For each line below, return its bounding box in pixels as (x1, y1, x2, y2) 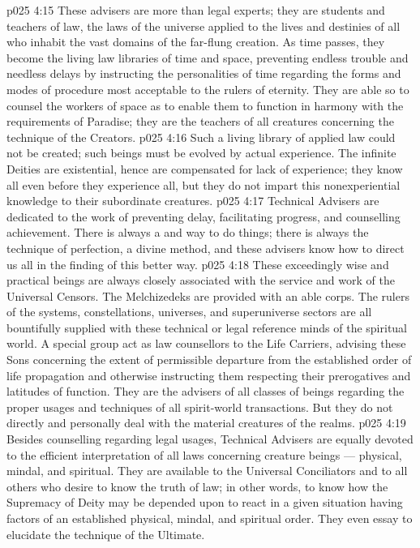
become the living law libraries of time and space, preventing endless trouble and (6, 49, 409, 66)
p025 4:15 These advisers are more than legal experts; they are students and (6, 2, 385, 18)
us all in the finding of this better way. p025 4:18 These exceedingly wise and (6, 255, 389, 272)
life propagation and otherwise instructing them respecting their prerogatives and (6, 366, 411, 383)
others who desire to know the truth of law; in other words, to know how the (6, 477, 388, 494)
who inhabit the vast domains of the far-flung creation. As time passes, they (6, 33, 385, 50)
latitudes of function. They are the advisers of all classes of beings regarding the (6, 383, 405, 400)
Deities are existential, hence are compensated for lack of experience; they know (6, 160, 403, 177)
